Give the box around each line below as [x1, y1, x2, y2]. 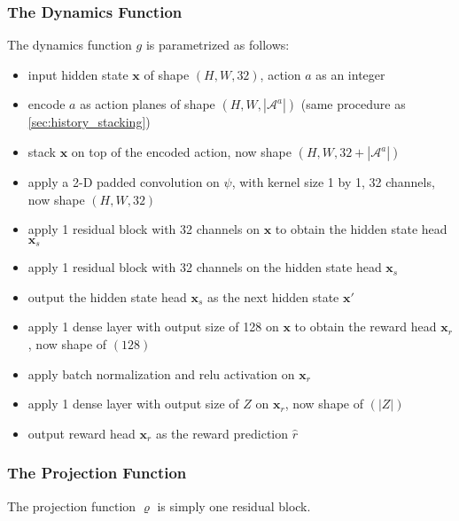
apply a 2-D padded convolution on [27, 173, 220, 191]
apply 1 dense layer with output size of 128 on [27, 317, 279, 336]
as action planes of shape [80, 95, 215, 113]
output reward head [27, 424, 136, 442]
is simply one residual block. [157, 496, 311, 515]
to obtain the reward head [294, 317, 437, 336]
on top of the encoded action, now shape [71, 143, 292, 160]
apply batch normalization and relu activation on [27, 364, 295, 383]
